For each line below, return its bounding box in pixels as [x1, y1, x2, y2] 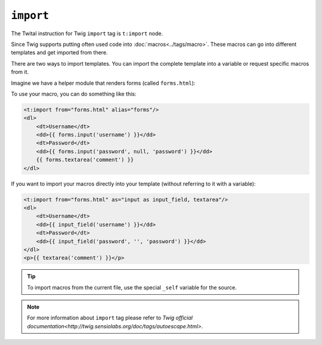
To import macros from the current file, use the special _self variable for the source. [27, 284, 237, 291]
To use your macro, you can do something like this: [11, 90, 137, 97]
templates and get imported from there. [11, 49, 108, 56]
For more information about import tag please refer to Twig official [27, 314, 193, 322]
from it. [11, 69, 29, 76]
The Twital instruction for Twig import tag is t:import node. [11, 30, 163, 37]
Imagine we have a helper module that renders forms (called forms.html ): [11, 79, 196, 87]
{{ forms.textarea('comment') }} [36, 156, 134, 164]
